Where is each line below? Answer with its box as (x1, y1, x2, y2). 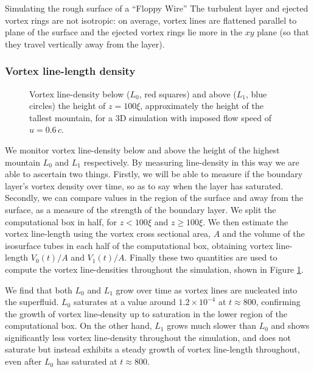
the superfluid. (5, 295, 59, 308)
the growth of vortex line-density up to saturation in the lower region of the (5, 307, 287, 320)
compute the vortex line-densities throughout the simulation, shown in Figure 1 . (5, 262, 304, 275)
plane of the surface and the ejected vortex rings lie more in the (5, 26, 242, 38)
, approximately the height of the (140, 99, 263, 112)
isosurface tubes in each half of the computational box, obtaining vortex (5, 239, 273, 251)
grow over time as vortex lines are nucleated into (116, 283, 298, 296)
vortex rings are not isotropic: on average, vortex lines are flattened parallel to (5, 13, 297, 26)
